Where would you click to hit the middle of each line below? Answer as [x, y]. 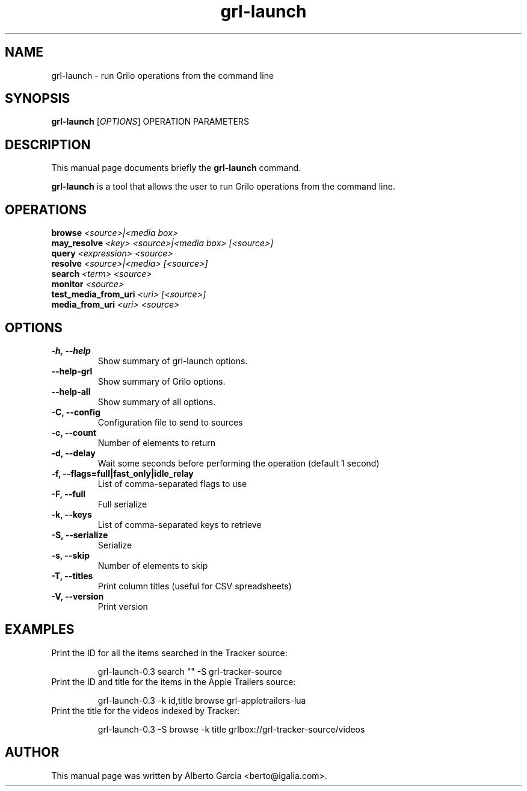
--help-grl [72, 371]
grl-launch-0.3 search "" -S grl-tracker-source [190, 671]
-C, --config [76, 412]
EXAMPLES [40, 630]
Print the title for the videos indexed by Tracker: [146, 710]
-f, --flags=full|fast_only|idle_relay [122, 473]
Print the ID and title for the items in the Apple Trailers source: [174, 681]
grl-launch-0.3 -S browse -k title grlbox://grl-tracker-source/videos [231, 729]
